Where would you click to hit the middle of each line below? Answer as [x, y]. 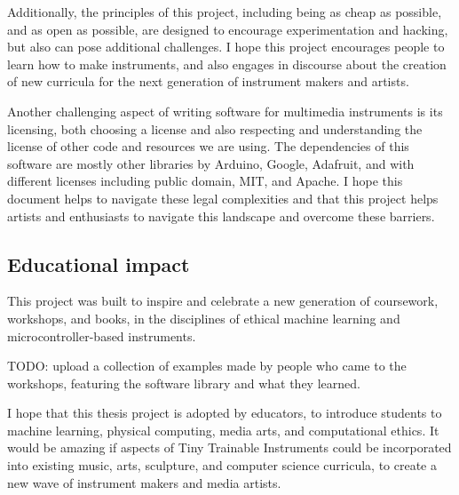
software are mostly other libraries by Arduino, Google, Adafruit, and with [211, 163]
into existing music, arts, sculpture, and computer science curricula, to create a [222, 465]
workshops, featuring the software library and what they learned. [184, 383]
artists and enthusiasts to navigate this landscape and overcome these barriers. [221, 216]
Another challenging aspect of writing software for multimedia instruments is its [225, 111]
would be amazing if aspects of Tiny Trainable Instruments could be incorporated [229, 447]
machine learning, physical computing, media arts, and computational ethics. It [223, 430]
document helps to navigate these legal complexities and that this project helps [223, 198]
